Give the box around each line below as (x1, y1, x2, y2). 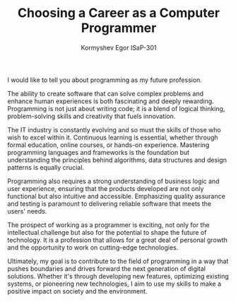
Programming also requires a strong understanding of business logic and (7, 177, 220, 185)
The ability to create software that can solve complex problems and (7, 89, 203, 98)
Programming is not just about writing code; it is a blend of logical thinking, (7, 104, 225, 112)
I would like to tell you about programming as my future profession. (7, 76, 203, 84)
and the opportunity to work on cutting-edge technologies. (7, 243, 179, 252)
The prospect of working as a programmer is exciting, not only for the (7, 221, 210, 229)
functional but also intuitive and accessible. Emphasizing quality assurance (7, 192, 226, 200)
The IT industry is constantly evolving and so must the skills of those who (7, 125, 221, 134)
